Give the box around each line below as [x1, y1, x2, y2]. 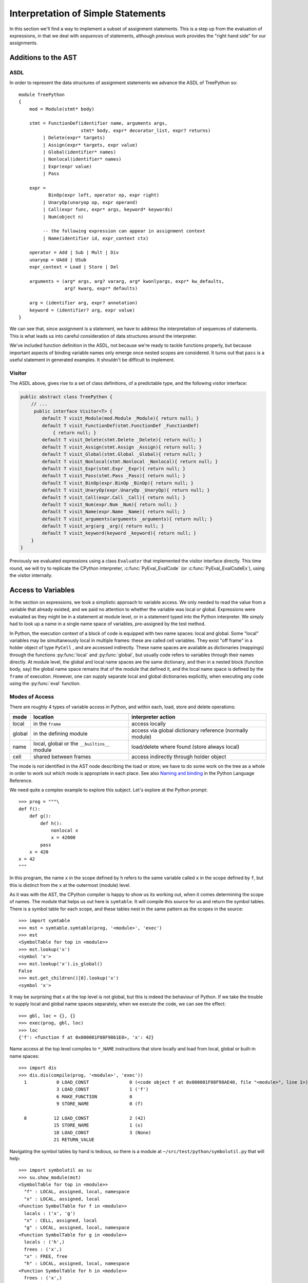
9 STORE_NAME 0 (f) [56, 1101, 143, 1107]
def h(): [40, 820, 62, 826]
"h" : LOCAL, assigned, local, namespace [24, 1260, 130, 1267]
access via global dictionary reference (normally [131, 727, 248, 734]
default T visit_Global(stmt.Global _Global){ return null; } [42, 452, 202, 457]
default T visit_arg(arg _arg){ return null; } [42, 523, 164, 529]
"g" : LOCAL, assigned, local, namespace [24, 1224, 130, 1231]
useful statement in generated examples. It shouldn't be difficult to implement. [9, 357, 175, 363]
